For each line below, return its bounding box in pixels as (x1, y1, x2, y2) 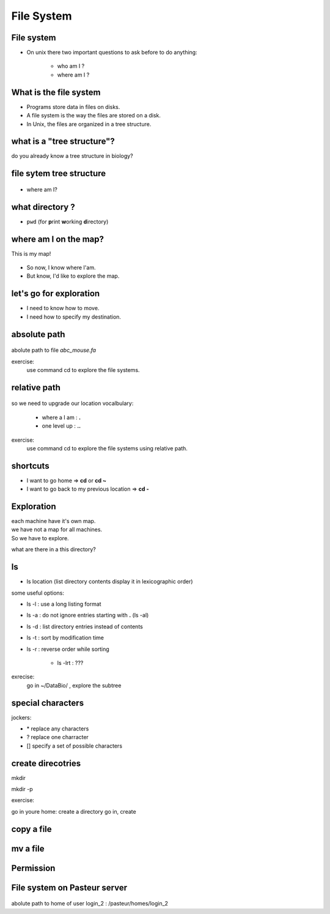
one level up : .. (42, 422, 81, 429)
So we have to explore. (11, 534, 70, 541)
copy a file (11, 823, 52, 834)
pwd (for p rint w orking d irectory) (26, 218, 109, 225)
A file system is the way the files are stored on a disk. (26, 112, 161, 119)
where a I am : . (42, 414, 81, 421)
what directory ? (11, 202, 76, 212)
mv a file (11, 843, 45, 853)
